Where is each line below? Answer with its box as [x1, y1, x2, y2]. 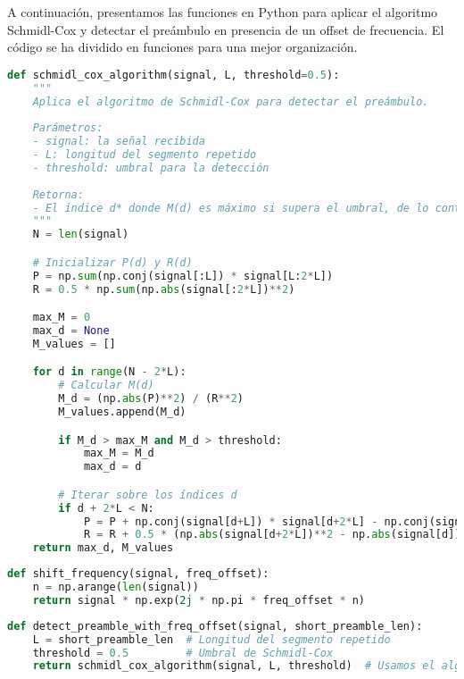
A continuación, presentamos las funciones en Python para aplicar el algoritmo [7, 3, 438, 21]
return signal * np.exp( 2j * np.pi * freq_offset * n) [32, 593, 366, 607]
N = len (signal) [32, 228, 129, 241]
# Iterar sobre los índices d [58, 488, 237, 501]
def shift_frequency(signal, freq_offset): [7, 567, 269, 581]
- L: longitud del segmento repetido [32, 148, 257, 162]
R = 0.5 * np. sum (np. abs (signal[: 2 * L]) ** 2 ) [32, 282, 295, 296]
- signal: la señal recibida [32, 135, 205, 148]
